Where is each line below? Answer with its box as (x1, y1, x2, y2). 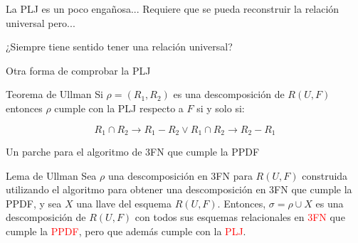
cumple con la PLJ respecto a (54, 100, 184, 115)
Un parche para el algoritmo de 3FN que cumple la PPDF (6, 144, 260, 159)
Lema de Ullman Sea (6, 168, 97, 183)
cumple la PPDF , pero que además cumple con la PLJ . (6, 223, 246, 238)
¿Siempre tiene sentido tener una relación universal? (6, 39, 233, 54)
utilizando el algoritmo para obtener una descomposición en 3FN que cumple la (6, 182, 352, 197)
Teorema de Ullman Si (6, 87, 103, 102)
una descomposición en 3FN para (107, 168, 253, 183)
